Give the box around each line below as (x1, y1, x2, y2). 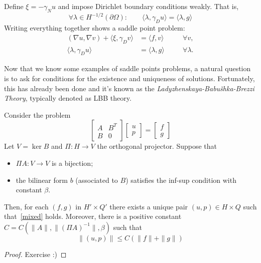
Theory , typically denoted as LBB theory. (4, 93, 132, 103)
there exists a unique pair (109, 201, 188, 211)
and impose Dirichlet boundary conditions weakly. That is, (58, 1, 239, 11)
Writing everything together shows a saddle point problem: (4, 23, 185, 33)
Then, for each (4, 201, 49, 211)
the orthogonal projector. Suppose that (97, 141, 217, 151)
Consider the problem (4, 109, 71, 120)
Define (4, 1, 24, 11)
